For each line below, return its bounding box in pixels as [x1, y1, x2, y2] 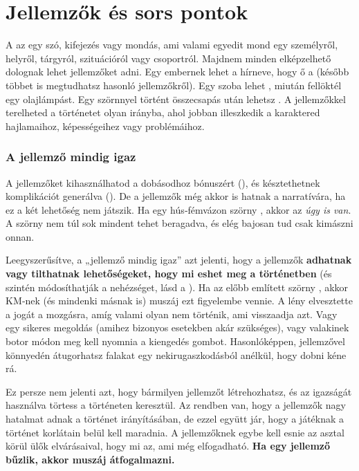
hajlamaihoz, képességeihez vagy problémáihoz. [6, 118, 205, 133]
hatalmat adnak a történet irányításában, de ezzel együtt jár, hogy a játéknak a [6, 412, 344, 425]
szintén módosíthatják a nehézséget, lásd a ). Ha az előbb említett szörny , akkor [6, 279, 349, 294]
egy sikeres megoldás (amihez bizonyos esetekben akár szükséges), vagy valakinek [6, 320, 349, 335]
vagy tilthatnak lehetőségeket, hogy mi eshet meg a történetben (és [6, 266, 332, 281]
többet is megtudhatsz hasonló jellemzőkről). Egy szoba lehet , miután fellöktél [6, 77, 342, 92]
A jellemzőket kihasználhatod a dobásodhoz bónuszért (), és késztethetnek [6, 175, 320, 190]
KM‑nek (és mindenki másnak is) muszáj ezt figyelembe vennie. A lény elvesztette [6, 293, 353, 308]
